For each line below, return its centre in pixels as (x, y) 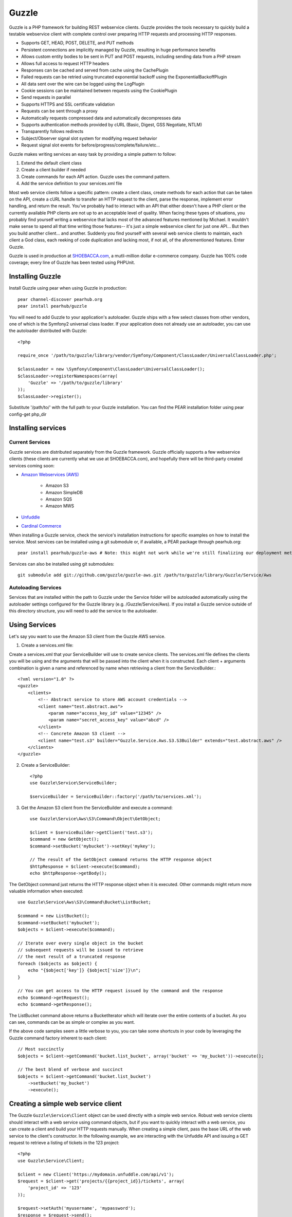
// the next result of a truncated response (72, 957)
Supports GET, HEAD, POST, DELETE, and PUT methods (77, 43)
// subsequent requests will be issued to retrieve (81, 950)
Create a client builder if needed (54, 170)
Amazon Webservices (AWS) (50, 474)
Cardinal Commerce (41, 526)
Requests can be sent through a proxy (59, 111)
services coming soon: (32, 465)
